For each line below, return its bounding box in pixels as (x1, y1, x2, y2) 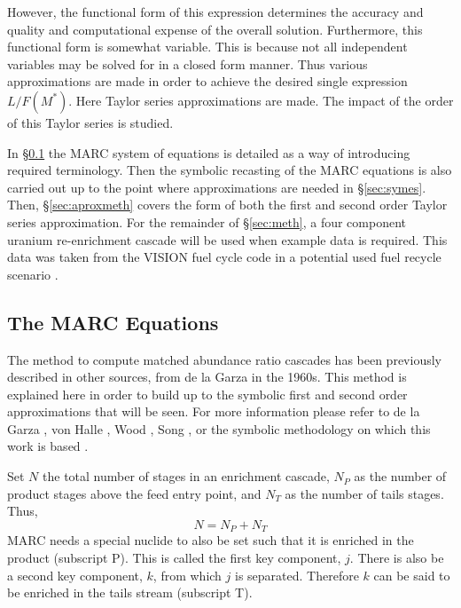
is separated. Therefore (235, 565, 359, 584)
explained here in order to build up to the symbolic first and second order (7, 384, 408, 403)
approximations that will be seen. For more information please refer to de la (7, 402, 420, 421)
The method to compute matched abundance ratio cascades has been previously (7, 350, 441, 368)
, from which (152, 565, 222, 584)
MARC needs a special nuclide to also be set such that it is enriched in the (7, 531, 414, 549)
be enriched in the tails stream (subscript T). (7, 583, 253, 602)
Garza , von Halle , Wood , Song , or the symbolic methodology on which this (7, 419, 431, 438)
